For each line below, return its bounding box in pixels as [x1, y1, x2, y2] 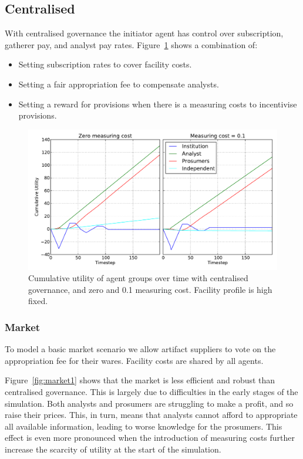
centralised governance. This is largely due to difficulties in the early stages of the [5, 386, 298, 398]
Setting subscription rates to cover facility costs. [18, 58, 192, 70]
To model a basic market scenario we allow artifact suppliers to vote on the [5, 343, 276, 355]
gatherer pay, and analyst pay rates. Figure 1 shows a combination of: [5, 38, 258, 50]
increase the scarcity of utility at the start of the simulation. [5, 443, 221, 455]
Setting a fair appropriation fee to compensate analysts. [18, 77, 219, 90]
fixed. [28, 295, 48, 307]
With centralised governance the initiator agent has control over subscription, [5, 27, 284, 39]
